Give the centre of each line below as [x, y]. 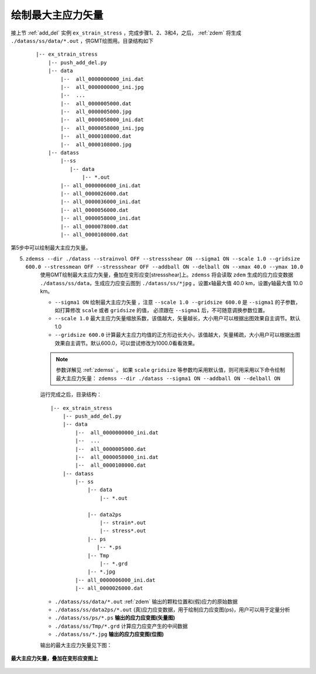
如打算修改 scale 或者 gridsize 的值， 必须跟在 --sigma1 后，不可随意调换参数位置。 [162, 310]
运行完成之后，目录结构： [71, 395]
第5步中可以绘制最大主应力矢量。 [51, 248]
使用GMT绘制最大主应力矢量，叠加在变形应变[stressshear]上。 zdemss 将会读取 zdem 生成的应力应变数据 [167, 275]
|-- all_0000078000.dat [95, 226]
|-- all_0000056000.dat [95, 210]
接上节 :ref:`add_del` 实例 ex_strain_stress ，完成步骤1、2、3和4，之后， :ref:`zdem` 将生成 [126, 33]
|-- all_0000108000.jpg [96, 144]
